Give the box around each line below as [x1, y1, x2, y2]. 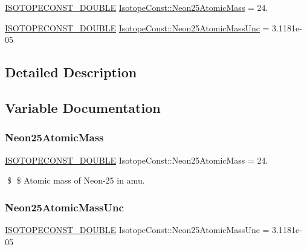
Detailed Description [5, 63, 137, 82]
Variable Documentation [5, 98, 161, 117]
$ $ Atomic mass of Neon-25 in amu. [7, 174, 145, 187]
